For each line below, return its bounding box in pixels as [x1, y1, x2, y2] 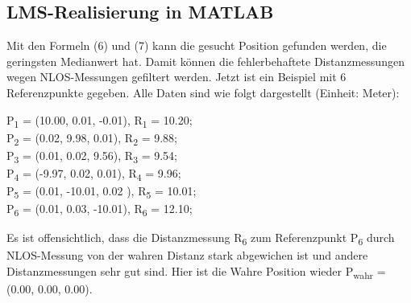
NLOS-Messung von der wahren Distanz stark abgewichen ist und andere [6, 247, 368, 264]
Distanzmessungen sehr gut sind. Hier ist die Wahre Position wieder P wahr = [6, 263, 386, 281]
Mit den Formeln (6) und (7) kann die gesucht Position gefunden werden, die [6, 37, 387, 54]
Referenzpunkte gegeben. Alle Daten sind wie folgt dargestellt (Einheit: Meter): [6, 84, 400, 100]
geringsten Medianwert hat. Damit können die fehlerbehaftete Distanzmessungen [6, 52, 405, 69]
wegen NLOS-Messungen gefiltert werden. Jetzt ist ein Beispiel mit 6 [6, 68, 347, 85]
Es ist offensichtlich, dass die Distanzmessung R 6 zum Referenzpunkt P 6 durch [6, 229, 395, 248]
